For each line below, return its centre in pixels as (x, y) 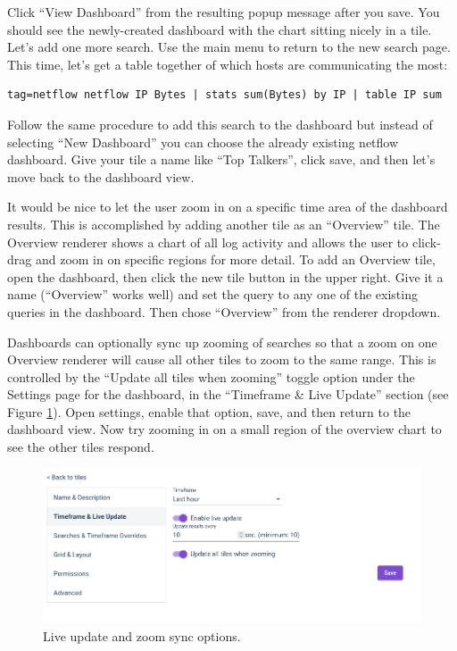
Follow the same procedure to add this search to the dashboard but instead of (220, 124)
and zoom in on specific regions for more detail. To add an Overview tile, (235, 259)
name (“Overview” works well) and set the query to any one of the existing (212, 294)
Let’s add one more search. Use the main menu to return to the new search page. (229, 47)
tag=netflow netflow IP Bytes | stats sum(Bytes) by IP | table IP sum (224, 95)
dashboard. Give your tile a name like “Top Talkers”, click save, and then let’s (221, 159)
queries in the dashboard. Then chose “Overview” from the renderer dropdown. (224, 311)
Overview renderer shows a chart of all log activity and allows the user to (208, 242)
